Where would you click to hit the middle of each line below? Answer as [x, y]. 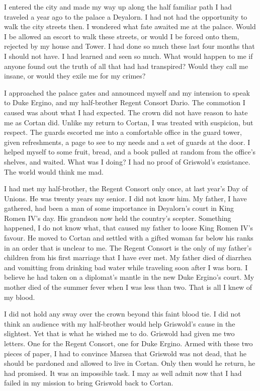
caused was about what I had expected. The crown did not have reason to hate [126, 112]
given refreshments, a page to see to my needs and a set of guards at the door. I [127, 142]
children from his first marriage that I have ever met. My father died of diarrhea [128, 257]
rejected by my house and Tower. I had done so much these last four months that [129, 46]
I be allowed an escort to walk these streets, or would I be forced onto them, [122, 36]
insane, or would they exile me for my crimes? [75, 76]
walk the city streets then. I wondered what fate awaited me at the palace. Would [130, 26]
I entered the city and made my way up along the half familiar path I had [118, 7]
